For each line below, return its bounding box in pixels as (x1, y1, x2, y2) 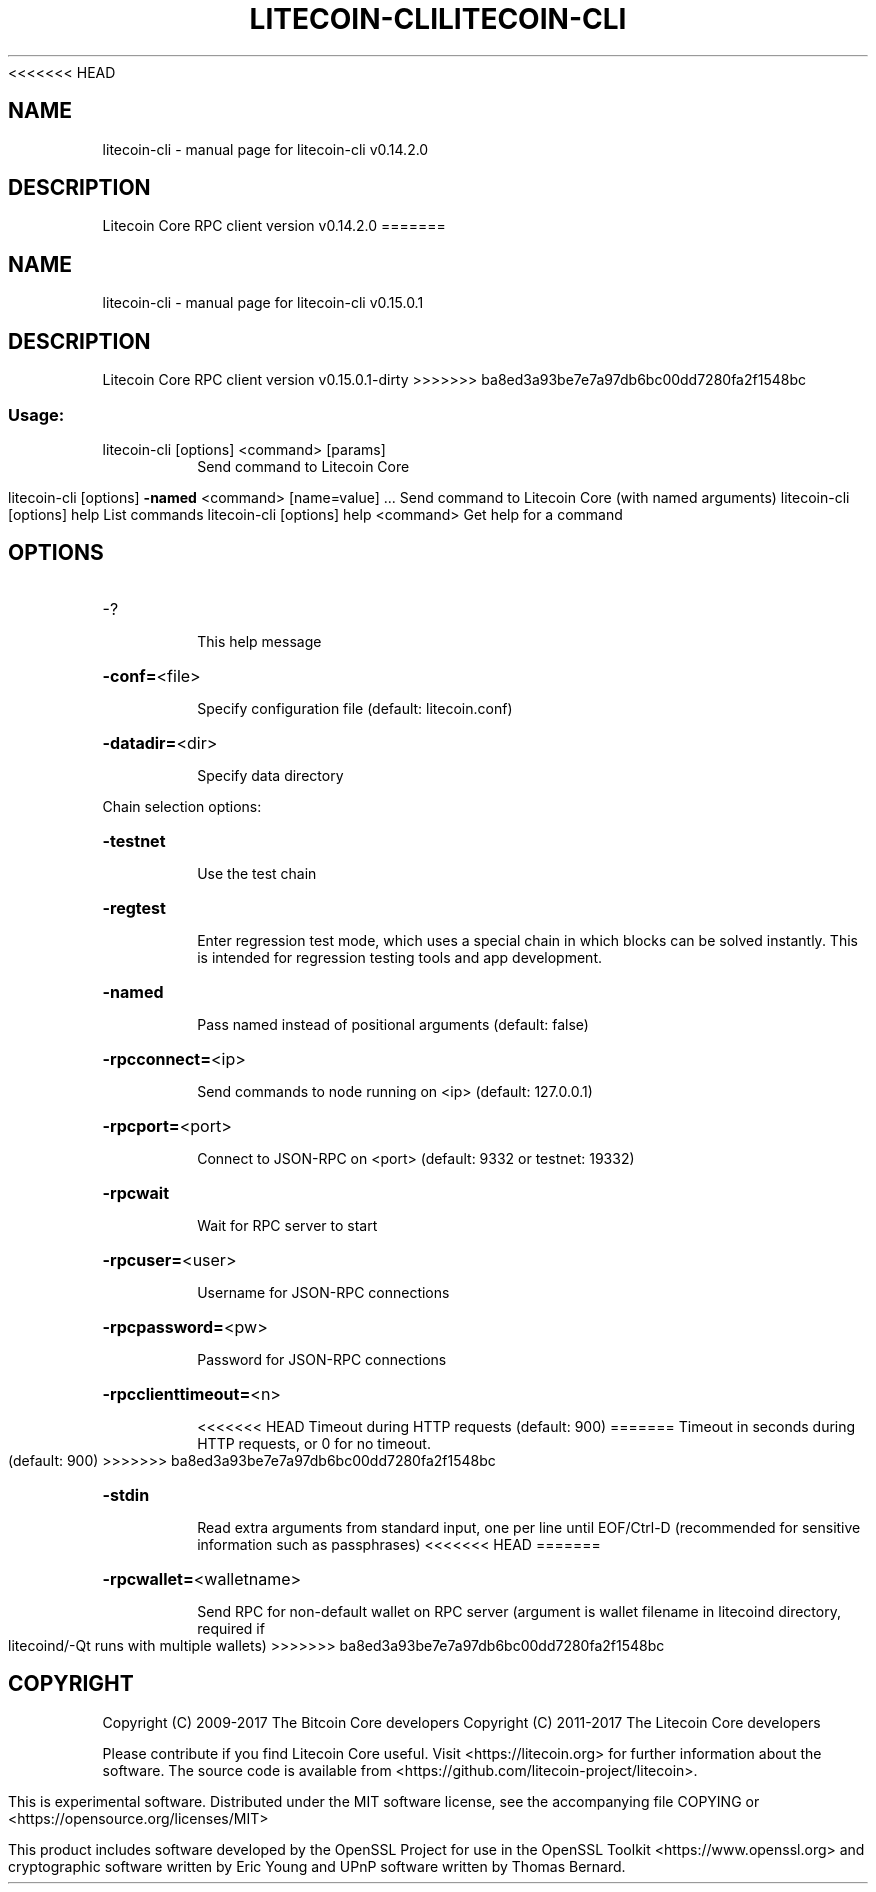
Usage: (8, 404, 65, 425)
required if (197, 1619, 265, 1637)
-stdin (102, 1484, 150, 1505)
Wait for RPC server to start (197, 1216, 378, 1234)
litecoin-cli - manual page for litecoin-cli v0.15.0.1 (102, 294, 424, 312)
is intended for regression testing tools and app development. (197, 948, 603, 966)
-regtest (102, 897, 166, 918)
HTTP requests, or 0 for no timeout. (197, 1434, 431, 1452)
